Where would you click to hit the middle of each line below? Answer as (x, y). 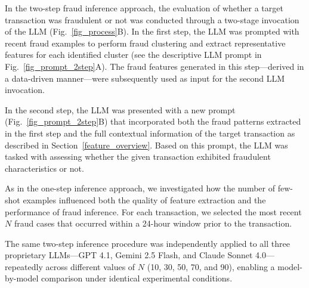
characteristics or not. (44, 168)
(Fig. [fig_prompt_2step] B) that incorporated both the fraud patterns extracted (153, 121)
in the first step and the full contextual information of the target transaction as (150, 133)
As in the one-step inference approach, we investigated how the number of (140, 188)
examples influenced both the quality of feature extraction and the (144, 199)
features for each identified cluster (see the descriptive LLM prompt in (133, 55)
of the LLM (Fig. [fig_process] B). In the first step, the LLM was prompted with (152, 31)
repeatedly (24, 266)
